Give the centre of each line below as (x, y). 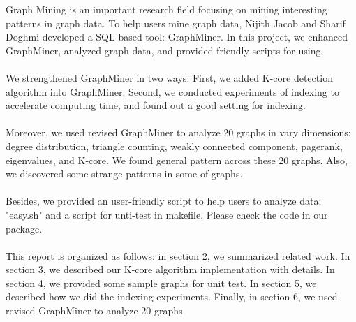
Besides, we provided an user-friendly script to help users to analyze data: (164, 201)
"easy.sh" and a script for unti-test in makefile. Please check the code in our (167, 214)
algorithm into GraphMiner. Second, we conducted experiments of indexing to (172, 91)
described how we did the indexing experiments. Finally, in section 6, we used (172, 297)
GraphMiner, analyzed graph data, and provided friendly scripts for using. (165, 50)
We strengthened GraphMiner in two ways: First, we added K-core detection (169, 77)
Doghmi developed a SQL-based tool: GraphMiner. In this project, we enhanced (177, 37)
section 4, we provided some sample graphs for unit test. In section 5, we (161, 283)
